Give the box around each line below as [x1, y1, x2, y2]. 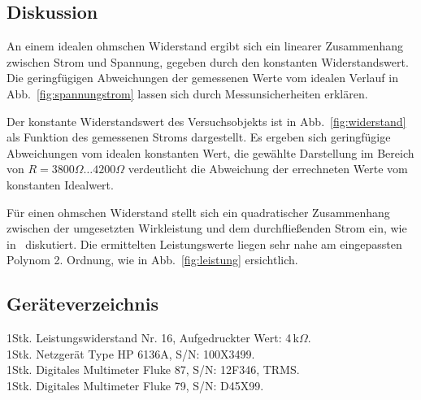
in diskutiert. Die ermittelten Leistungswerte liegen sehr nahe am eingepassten [7, 235, 402, 252]
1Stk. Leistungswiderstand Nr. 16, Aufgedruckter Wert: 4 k [7, 329, 299, 346]
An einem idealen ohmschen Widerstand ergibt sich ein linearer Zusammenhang [7, 37, 404, 54]
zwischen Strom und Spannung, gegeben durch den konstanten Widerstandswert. [7, 53, 409, 70]
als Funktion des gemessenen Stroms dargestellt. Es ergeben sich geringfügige [7, 128, 391, 146]
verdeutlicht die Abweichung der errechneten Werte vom [128, 160, 408, 177]
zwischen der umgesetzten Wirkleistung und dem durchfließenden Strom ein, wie [7, 220, 407, 237]
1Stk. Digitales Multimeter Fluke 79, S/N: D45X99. [7, 376, 264, 393]
